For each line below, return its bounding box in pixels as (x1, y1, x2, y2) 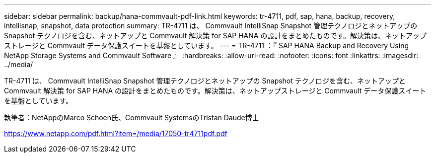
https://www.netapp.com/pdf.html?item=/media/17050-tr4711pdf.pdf (4, 129, 227, 138)
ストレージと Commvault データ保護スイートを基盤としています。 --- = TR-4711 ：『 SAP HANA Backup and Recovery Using (4, 41, 409, 50)
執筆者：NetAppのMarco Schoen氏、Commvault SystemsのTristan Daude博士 (4, 113, 259, 122)
